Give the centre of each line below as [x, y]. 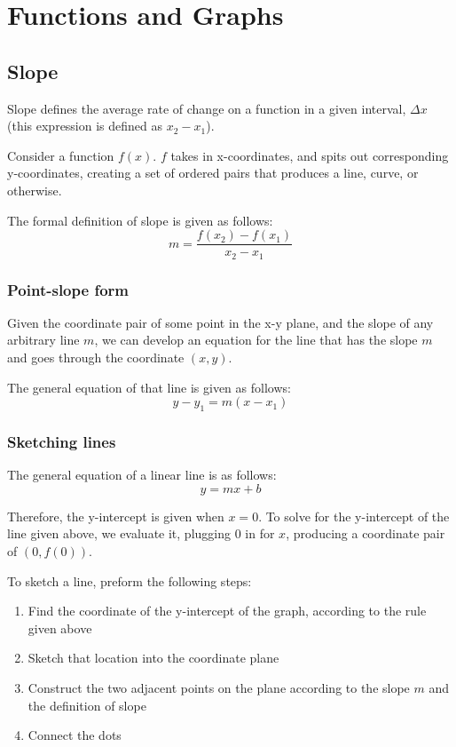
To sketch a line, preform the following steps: [130, 580]
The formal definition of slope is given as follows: [140, 220]
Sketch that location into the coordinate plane [153, 658]
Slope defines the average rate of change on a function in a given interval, [207, 108]
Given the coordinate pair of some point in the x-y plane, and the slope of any [220, 322]
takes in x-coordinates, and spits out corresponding [310, 155]
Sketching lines [62, 441]
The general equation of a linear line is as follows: [142, 475]
